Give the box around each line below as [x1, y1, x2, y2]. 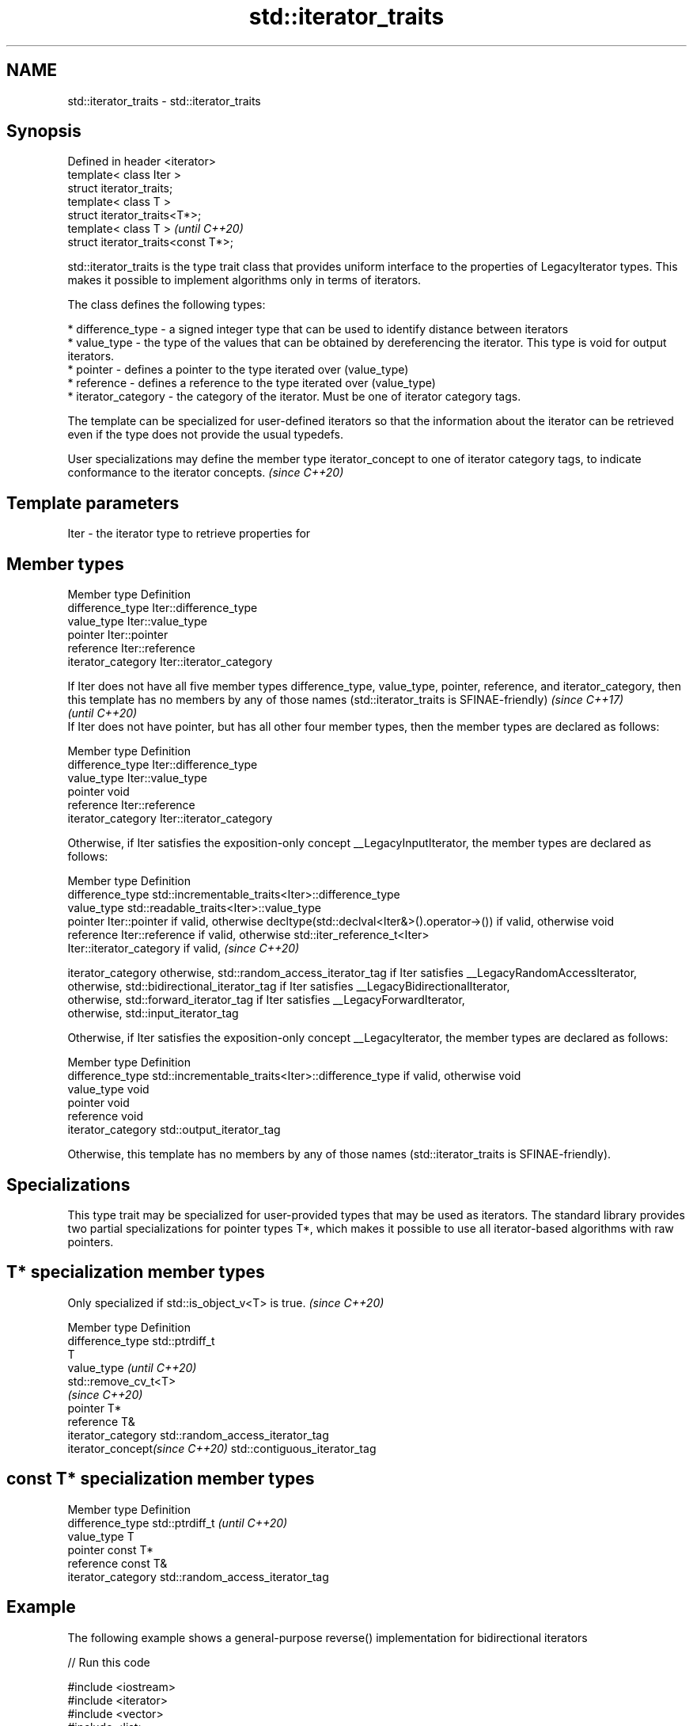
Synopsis [6, 121, 81, 142]
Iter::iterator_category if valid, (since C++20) [67, 941, 300, 956]
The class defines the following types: [67, 298, 266, 312]
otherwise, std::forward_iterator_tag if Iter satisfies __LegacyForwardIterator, [67, 993, 465, 1007]
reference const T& [67, 1556, 168, 1570]
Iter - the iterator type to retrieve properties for [67, 527, 311, 541]
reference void [67, 1109, 144, 1123]
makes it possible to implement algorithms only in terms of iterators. [67, 273, 422, 287]
